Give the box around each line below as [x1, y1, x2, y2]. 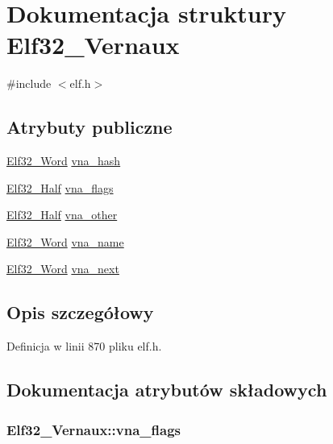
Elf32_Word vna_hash [6, 152, 121, 169]
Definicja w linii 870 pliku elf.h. [6, 338, 162, 355]
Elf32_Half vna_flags [6, 179, 114, 196]
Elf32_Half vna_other [6, 206, 118, 223]
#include [6, 75, 52, 92]
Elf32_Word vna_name [6, 233, 124, 250]
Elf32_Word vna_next [6, 260, 119, 277]
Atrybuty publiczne [6, 114, 173, 139]
